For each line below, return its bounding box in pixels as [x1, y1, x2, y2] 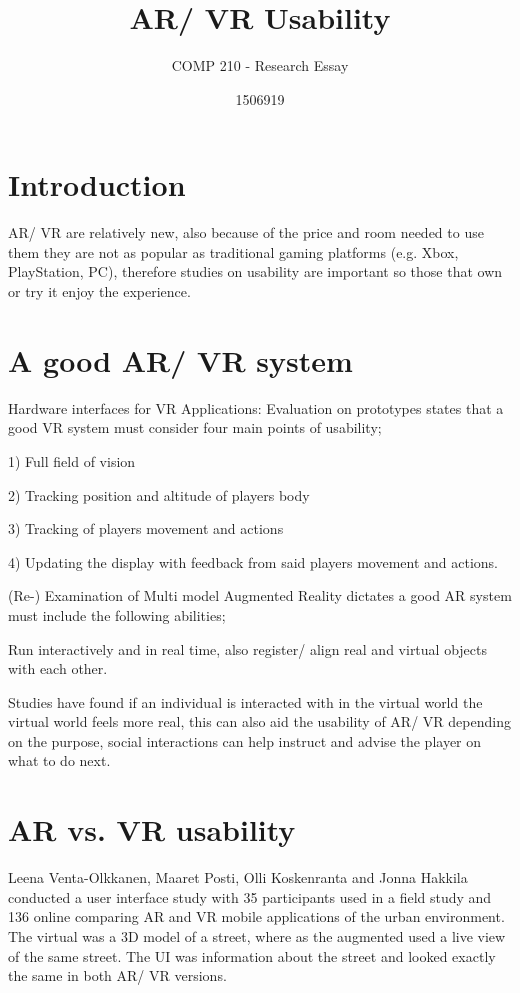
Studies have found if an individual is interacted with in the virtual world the [8, 691, 483, 712]
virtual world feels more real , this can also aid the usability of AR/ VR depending [8, 711, 511, 732]
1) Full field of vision [8, 450, 136, 471]
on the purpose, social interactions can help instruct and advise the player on [8, 730, 482, 751]
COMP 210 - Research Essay [171, 55, 349, 76]
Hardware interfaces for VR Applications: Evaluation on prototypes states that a [8, 397, 504, 418]
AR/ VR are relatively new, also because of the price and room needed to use [8, 222, 484, 243]
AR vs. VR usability [8, 809, 296, 850]
